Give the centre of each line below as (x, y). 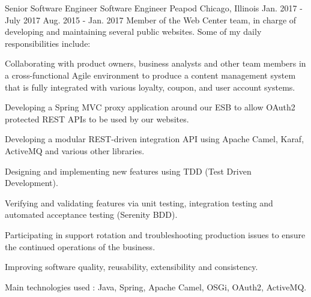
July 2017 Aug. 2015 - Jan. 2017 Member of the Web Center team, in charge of (151, 19)
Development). (32, 183)
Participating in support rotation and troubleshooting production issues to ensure (155, 234)
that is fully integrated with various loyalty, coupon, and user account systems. (150, 87)
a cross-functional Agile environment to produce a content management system (150, 75)
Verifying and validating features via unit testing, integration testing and (139, 202)
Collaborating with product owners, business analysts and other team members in (155, 63)
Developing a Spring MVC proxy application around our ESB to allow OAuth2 (150, 107)
